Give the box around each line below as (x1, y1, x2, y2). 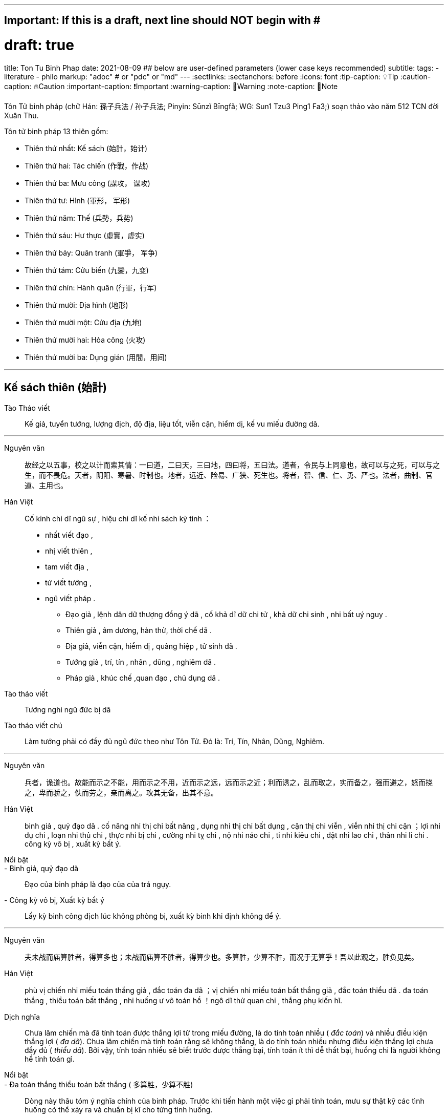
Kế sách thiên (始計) (4, 381, 107, 394)
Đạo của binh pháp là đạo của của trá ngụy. (25, 879, 171, 889)
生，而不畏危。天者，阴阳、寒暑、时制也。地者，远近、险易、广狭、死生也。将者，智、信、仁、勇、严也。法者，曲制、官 (25, 470, 433, 479)
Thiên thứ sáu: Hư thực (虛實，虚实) (25, 230, 145, 240)
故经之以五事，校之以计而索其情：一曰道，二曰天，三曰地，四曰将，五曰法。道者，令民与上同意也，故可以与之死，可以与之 (25, 460, 440, 469)
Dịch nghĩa (4, 1012, 40, 1021)
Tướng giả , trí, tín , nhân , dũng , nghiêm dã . (65, 657, 216, 666)
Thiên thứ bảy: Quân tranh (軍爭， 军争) (25, 248, 158, 257)
